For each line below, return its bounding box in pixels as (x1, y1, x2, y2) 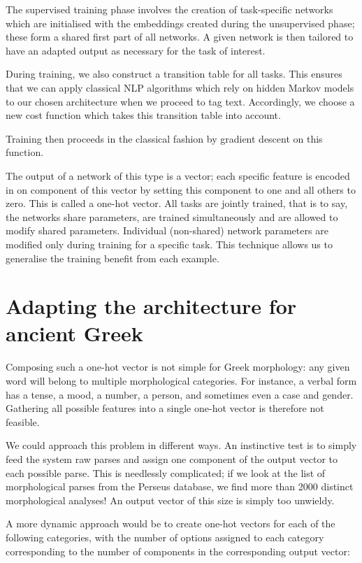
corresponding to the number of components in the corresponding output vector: (6, 543, 350, 558)
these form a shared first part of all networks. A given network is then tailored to (6, 29, 354, 44)
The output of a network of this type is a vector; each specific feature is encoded (6, 168, 350, 183)
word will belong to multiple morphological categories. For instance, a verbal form (6, 373, 357, 387)
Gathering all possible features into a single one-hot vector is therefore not (6, 401, 324, 415)
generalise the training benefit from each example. (6, 250, 219, 265)
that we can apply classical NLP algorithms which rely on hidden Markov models (6, 80, 354, 94)
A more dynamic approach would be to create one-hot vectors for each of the (6, 516, 335, 531)
